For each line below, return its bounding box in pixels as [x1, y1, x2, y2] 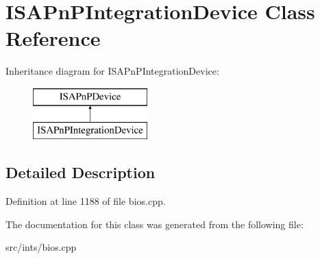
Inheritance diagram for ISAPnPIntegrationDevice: [5, 64, 219, 78]
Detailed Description [5, 162, 156, 183]
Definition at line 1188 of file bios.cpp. [5, 194, 166, 208]
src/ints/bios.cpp [5, 240, 77, 254]
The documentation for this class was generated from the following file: [5, 217, 304, 231]
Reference [5, 24, 101, 52]
